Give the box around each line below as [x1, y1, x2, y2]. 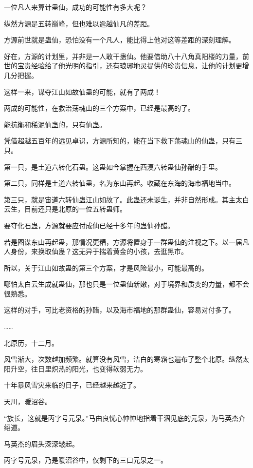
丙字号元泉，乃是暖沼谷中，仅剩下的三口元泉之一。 [4, 455, 167, 465]
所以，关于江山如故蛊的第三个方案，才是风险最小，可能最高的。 [4, 262, 208, 273]
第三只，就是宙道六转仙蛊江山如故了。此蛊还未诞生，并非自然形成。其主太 [4, 194, 242, 204]
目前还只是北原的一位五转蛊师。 [24, 204, 126, 214]
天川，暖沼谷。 [4, 396, 52, 407]
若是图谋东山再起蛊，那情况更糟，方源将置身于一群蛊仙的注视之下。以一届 [4, 236, 242, 247]
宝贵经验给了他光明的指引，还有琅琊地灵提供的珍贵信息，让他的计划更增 [17, 60, 249, 71]
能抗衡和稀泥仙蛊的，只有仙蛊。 [4, 119, 106, 129]
